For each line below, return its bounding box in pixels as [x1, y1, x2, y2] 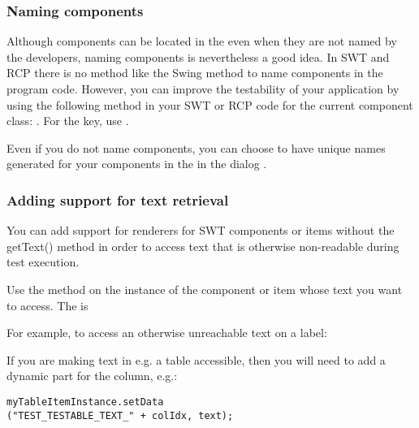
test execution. [6, 253, 80, 270]
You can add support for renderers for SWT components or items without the [6, 222, 395, 239]
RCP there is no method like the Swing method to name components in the [6, 64, 383, 81]
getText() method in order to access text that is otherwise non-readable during [6, 237, 400, 254]
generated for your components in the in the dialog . [6, 155, 267, 172]
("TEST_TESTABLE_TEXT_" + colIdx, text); [6, 409, 234, 422]
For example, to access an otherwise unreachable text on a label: [6, 324, 327, 341]
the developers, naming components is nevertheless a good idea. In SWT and [6, 48, 390, 65]
